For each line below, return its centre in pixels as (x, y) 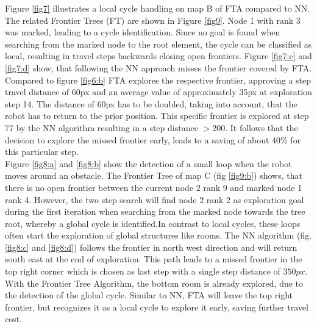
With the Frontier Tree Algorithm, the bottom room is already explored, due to (154, 283)
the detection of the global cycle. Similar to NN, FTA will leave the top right (149, 295)
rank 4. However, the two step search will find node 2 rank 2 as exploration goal (155, 199)
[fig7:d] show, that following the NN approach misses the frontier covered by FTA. (158, 67)
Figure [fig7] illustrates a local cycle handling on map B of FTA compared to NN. (158, 8)
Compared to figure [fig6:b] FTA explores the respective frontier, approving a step (158, 80)
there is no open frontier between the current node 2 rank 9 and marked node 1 (154, 187)
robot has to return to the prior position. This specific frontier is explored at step (157, 116)
